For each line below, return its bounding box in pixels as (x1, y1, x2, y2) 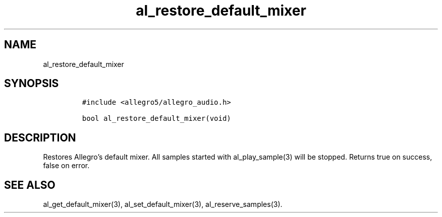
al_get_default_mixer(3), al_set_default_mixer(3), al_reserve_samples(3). (43, 200, 283, 209)
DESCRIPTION (4, 131, 76, 144)
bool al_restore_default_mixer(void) (82, 114, 231, 123)
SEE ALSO (4, 178, 56, 191)
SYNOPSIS (4, 77, 59, 90)
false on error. (43, 161, 90, 170)
